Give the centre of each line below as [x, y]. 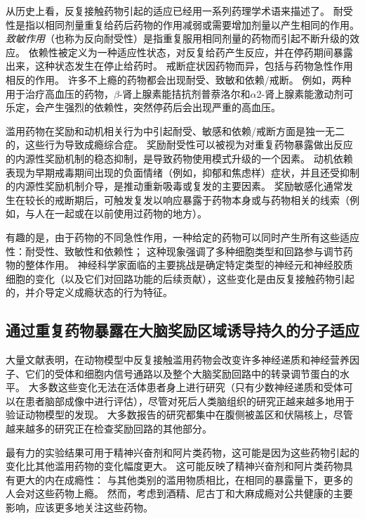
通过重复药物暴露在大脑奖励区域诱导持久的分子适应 [182, 330]
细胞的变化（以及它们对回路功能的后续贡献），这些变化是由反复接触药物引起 [180, 278]
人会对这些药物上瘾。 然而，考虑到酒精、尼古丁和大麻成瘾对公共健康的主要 [179, 493]
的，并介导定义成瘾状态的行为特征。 [89, 292]
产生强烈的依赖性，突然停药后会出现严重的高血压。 [162, 107]
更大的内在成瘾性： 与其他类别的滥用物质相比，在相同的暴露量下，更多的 [184, 479]
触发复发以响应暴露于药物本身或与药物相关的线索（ [231, 199]
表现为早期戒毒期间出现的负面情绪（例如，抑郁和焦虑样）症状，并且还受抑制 [182, 172]
